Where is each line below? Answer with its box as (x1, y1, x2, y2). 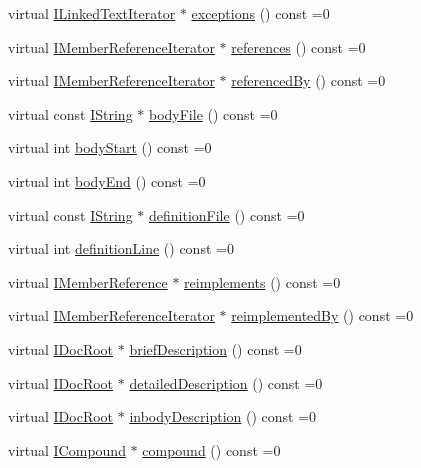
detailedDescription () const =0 (129, 372, 323, 393)
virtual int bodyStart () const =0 (8, 137, 212, 158)
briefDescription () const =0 (129, 338, 302, 359)
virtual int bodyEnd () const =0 (8, 170, 206, 191)
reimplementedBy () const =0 (231, 305, 414, 326)
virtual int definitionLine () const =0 (8, 238, 234, 259)
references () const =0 (231, 36, 366, 57)
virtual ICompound (8, 439, 126, 460)
